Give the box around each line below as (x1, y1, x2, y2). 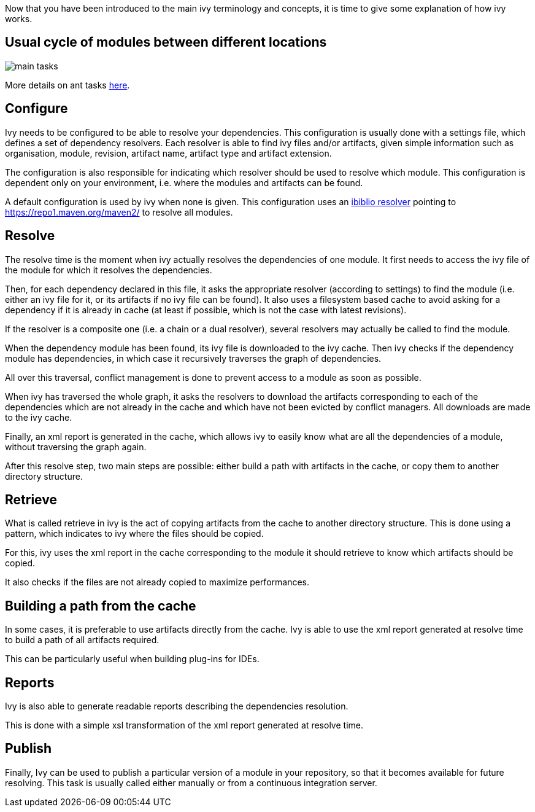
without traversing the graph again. (5, 441, 147, 452)
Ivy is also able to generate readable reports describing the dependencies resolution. (5, 701, 348, 712)
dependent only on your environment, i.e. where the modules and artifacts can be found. (5, 177, 363, 188)
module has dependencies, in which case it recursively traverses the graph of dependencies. (5, 353, 382, 364)
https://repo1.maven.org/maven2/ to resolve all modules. (5, 206, 233, 217)
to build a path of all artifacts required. (5, 634, 160, 646)
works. (5, 14, 33, 24)
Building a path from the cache (5, 598, 196, 614)
